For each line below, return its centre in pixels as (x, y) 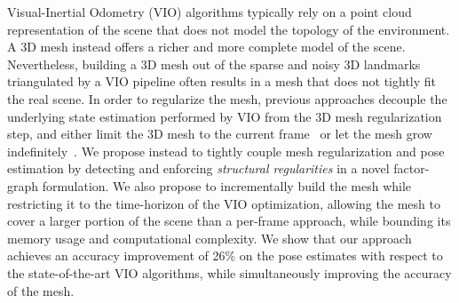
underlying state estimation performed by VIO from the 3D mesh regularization (225, 116)
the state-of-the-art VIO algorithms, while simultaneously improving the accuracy (229, 272)
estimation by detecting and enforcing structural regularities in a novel (198, 168)
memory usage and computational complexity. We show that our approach (210, 238)
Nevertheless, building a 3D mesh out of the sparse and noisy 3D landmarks (214, 64)
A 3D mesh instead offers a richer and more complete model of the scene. (206, 47)
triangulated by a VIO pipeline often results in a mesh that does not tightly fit (222, 81)
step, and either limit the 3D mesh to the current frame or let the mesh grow (220, 134)
